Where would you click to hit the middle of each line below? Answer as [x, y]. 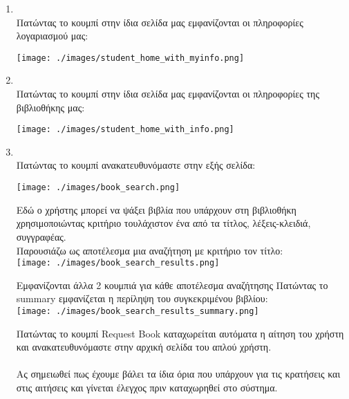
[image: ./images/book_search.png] [98, 188]
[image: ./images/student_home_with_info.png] [125, 130]
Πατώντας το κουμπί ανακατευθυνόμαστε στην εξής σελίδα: [136, 165]
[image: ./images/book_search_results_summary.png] [138, 311]
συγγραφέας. [41, 236]
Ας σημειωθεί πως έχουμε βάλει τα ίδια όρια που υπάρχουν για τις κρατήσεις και [178, 374]
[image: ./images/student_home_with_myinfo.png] [130, 58]
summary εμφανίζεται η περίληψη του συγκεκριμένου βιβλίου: [142, 298]
